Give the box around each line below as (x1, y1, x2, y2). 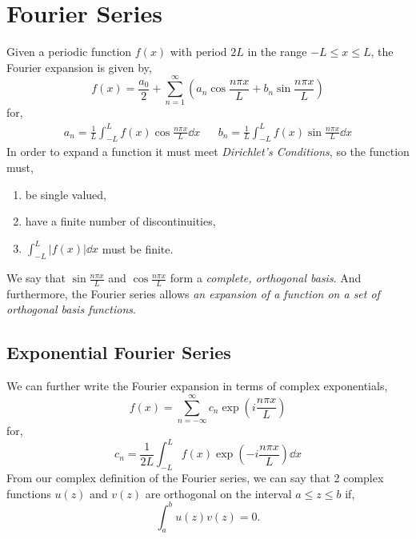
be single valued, (25, 186, 106, 202)
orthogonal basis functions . (6, 301, 136, 317)
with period (170, 43, 227, 60)
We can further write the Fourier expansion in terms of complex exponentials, (6, 377, 388, 394)
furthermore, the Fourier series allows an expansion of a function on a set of (6, 285, 380, 301)
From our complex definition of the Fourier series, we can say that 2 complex (6, 469, 384, 485)
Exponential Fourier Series (6, 340, 231, 365)
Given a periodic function (6, 43, 132, 60)
